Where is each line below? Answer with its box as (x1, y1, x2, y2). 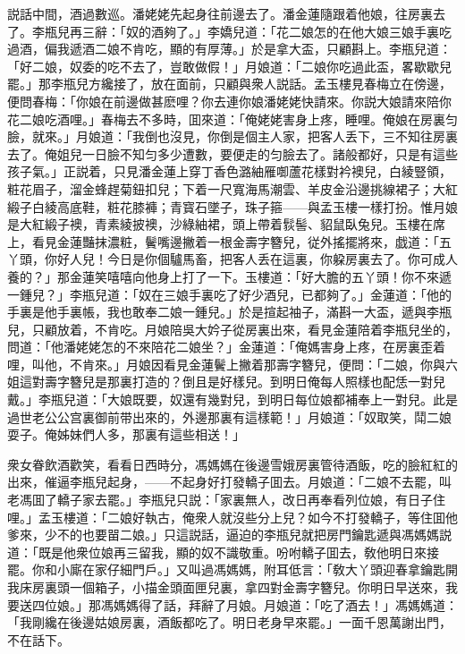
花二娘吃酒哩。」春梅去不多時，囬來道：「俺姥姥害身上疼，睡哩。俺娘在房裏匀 (7, 109, 458, 128)
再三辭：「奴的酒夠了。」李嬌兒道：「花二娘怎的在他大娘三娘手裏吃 (69, 21, 452, 40)
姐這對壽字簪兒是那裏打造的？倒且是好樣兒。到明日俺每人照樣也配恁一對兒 (7, 372, 445, 391)
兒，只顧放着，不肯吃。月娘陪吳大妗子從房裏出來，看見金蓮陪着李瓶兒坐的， (7, 319, 458, 338)
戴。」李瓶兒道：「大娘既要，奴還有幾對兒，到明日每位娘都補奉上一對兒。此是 (7, 390, 458, 409)
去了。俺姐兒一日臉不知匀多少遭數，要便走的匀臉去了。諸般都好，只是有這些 (7, 144, 458, 163)
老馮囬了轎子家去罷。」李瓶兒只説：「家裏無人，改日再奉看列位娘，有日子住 (7, 490, 445, 509)
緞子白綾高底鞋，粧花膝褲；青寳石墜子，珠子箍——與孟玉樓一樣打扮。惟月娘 (7, 197, 458, 216)
